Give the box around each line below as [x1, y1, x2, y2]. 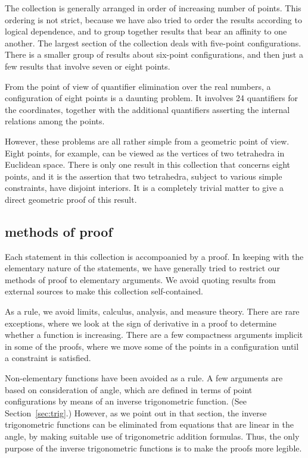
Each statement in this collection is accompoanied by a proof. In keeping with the [5, 250, 304, 262]
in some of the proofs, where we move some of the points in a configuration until [5, 340, 299, 352]
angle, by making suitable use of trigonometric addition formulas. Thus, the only [5, 430, 300, 443]
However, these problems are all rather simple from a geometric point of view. [5, 134, 290, 147]
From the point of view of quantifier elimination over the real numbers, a [5, 80, 271, 92]
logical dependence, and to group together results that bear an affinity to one [5, 25, 287, 37]
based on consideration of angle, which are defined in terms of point [5, 383, 253, 396]
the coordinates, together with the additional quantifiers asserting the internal [5, 103, 290, 115]
